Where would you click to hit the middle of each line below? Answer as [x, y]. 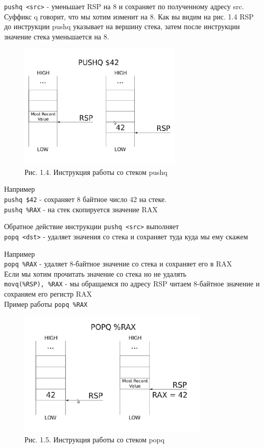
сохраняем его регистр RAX [48, 294]
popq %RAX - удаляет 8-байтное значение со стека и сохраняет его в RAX [118, 264]
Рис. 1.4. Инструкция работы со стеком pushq [96, 172]
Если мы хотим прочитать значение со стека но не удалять [95, 273]
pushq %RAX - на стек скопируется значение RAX [81, 209]
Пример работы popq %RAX [46, 304]
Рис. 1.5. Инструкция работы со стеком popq [95, 439]
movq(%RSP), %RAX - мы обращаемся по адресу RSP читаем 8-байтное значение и [132, 284]
